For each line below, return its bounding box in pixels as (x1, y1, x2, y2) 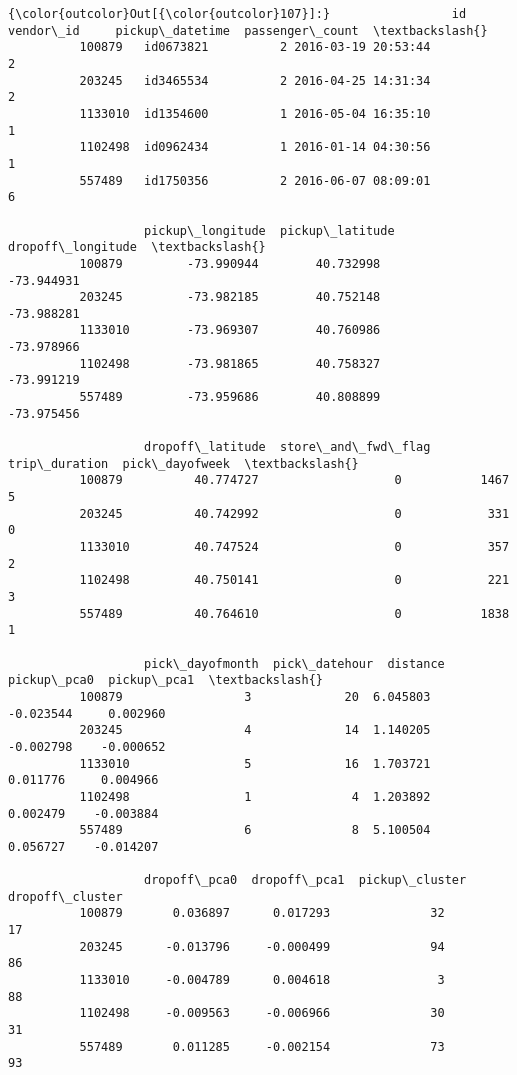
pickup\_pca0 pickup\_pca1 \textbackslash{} (8, 673, 323, 688)
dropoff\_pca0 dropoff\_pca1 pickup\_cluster (144, 873, 467, 888)
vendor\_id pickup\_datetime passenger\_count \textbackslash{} (8, 23, 488, 38)
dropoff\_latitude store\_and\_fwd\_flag (144, 440, 431, 455)
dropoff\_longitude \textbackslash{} (8, 240, 266, 255)
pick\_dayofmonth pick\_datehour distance (144, 656, 445, 671)
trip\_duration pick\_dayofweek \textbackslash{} (8, 456, 359, 471)
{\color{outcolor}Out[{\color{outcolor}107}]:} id (8, 7, 467, 21)
